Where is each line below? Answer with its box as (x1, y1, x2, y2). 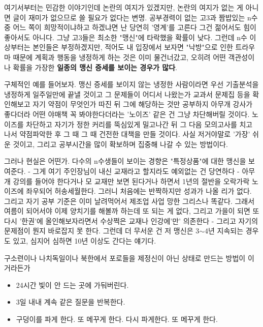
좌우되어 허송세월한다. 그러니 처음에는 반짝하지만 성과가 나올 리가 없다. (26, 186, 252, 196)
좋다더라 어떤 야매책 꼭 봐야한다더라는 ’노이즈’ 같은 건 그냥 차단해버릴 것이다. (4, 108, 250, 119)
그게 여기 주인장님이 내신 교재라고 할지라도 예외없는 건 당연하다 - (32, 165, 240, 176)
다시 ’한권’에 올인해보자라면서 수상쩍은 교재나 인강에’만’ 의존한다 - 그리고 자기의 (4, 215, 258, 226)
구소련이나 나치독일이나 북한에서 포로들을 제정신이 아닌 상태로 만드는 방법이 (4, 252, 246, 263)
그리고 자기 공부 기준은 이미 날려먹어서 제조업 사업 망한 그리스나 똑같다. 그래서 (4, 195, 255, 206)
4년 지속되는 (205, 225, 244, 236)
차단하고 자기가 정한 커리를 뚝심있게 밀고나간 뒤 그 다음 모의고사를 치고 (26, 118, 253, 129)
